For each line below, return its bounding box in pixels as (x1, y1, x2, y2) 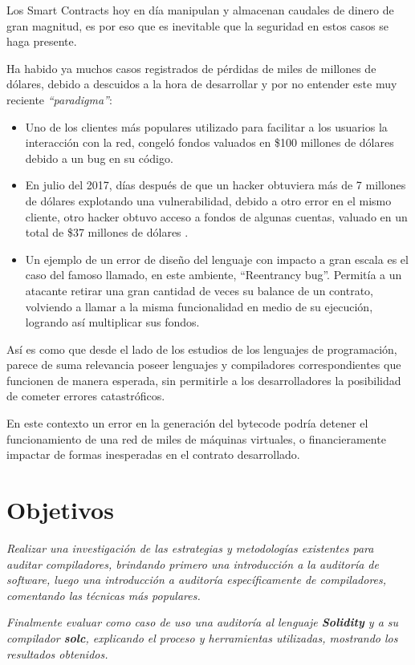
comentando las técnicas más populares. (6, 586, 201, 603)
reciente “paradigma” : (6, 91, 112, 107)
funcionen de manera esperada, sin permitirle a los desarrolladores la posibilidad (6, 371, 401, 388)
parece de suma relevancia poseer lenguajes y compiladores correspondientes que (6, 356, 401, 373)
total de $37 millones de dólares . (25, 224, 189, 241)
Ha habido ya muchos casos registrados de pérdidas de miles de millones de (6, 59, 376, 76)
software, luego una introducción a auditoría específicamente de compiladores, (6, 571, 387, 588)
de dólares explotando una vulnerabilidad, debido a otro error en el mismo (25, 192, 392, 209)
